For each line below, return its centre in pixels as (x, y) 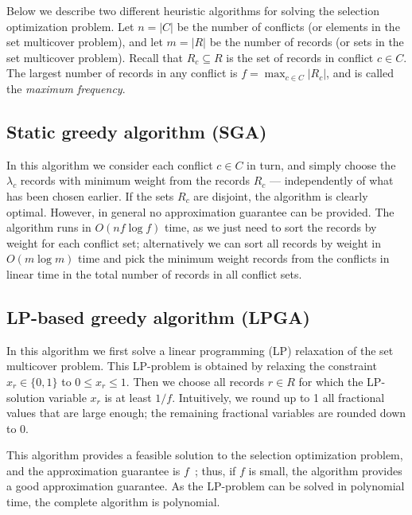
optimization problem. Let (70, 26)
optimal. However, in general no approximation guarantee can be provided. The (200, 211)
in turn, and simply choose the (321, 164)
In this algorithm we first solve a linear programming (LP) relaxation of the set (200, 350)
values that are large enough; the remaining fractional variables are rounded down (206, 413)
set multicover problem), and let (85, 42)
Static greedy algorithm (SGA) (137, 131)
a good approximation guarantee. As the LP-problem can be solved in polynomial (206, 486)
